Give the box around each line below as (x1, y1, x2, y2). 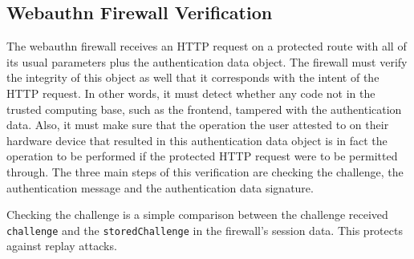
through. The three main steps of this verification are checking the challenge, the (6, 163, 404, 180)
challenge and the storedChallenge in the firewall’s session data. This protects (6, 221, 403, 238)
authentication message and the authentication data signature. (6, 179, 314, 196)
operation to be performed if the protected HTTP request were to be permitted (6, 148, 398, 164)
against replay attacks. (6, 237, 117, 254)
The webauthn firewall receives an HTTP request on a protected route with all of (6, 38, 407, 55)
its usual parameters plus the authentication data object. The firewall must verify (6, 53, 408, 70)
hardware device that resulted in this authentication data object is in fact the (6, 132, 388, 148)
